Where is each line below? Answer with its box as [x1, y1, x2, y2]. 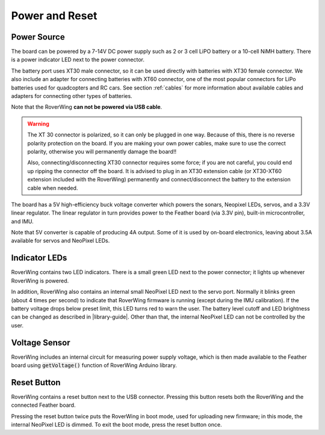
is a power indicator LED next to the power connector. [11, 56, 144, 63]
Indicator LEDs [11, 253, 67, 263]
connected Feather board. [11, 401, 76, 409]
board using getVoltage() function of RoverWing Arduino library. [11, 362, 178, 369]
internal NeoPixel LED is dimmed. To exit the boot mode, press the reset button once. [11, 421, 222, 428]
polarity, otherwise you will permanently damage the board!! [27, 148, 177, 155]
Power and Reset [11, 9, 97, 22]
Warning [27, 120, 49, 127]
